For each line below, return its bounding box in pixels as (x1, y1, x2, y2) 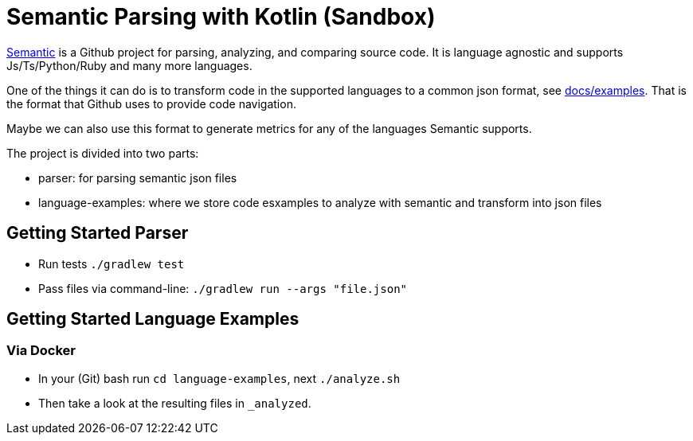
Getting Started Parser (6, 223, 189, 244)
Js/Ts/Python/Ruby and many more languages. (6, 58, 253, 72)
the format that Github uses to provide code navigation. (6, 96, 296, 111)
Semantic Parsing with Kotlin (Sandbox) (6, 3, 436, 30)
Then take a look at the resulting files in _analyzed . (38, 396, 311, 410)
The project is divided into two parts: (6, 146, 199, 160)
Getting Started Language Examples (6, 309, 300, 330)
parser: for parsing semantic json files (38, 170, 237, 185)
